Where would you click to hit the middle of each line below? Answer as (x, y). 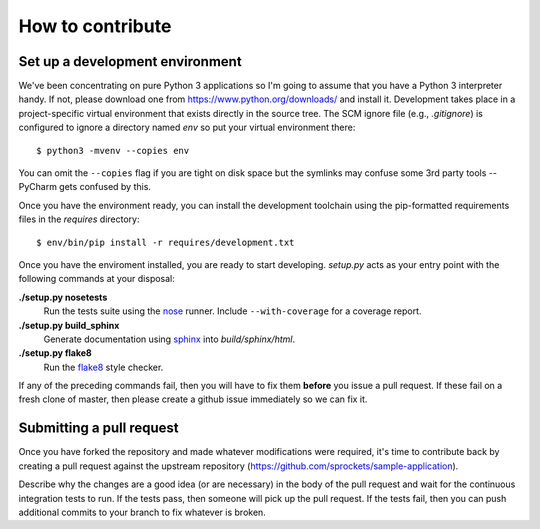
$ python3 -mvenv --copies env (113, 150)
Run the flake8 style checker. (103, 367)
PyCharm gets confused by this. (85, 187)
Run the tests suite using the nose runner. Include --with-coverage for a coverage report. (232, 311)
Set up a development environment (130, 61)
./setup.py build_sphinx (69, 325)
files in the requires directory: (79, 219)
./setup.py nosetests (63, 297)
